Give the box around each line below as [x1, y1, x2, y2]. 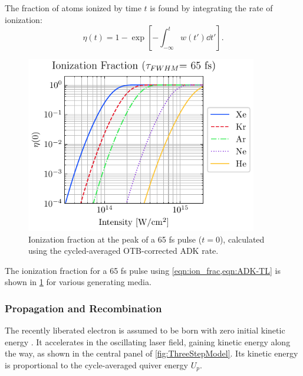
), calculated [219, 233, 265, 245]
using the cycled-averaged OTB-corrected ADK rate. [28, 244, 219, 257]
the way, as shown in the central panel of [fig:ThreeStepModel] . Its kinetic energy [5, 347, 298, 359]
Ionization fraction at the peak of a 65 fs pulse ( [28, 233, 202, 245]
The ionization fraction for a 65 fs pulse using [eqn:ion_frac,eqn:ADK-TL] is [5, 264, 281, 276]
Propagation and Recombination [5, 300, 162, 315]
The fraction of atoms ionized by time [5, 2, 141, 14]
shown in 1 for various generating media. [5, 276, 151, 288]
